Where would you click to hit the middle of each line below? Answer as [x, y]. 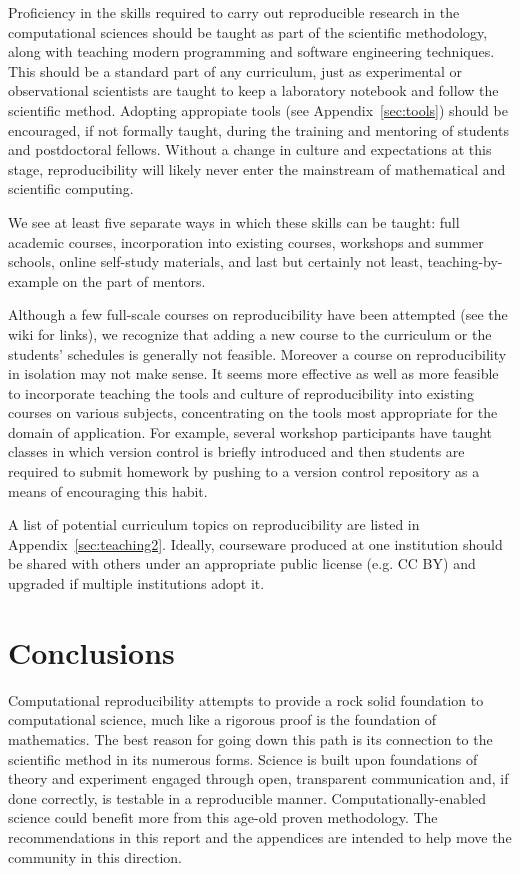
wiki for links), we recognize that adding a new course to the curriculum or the [250, 333]
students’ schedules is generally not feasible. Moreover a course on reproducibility [257, 353]
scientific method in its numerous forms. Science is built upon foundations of [243, 758]
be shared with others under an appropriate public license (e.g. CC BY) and [242, 563]
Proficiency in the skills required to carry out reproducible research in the [234, 12]
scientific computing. [71, 188]
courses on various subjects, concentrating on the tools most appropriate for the [253, 412]
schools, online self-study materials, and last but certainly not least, [215, 261]
